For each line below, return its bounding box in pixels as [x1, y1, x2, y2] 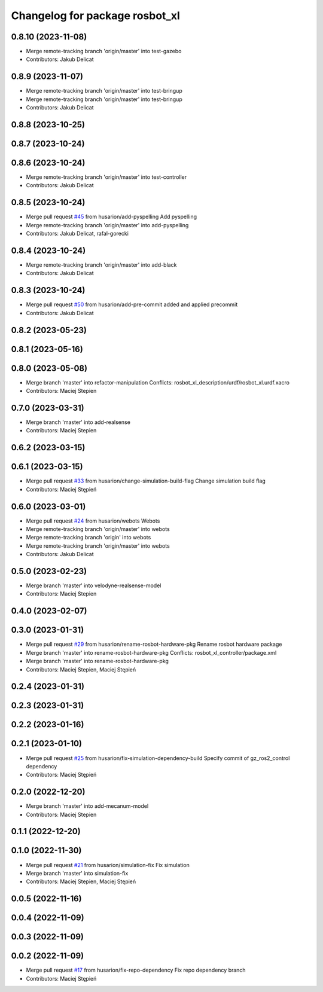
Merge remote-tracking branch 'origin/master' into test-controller [26, 173, 187, 181]
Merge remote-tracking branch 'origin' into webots [26, 534, 151, 541]
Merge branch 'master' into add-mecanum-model [26, 802, 149, 810]
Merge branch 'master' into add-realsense [26, 419, 131, 426]
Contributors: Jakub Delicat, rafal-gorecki [26, 230, 129, 237]
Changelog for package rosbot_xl [11, 9, 180, 22]
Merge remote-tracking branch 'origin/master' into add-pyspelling [26, 221, 189, 228]
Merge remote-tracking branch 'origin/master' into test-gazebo [26, 48, 182, 55]
